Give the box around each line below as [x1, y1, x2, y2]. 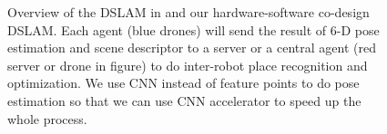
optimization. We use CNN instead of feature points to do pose [7, 73, 360, 92]
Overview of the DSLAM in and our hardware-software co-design [7, 3, 370, 21]
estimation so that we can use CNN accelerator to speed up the [7, 91, 362, 110]
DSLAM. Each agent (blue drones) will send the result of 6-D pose [7, 20, 380, 39]
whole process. [7, 109, 87, 128]
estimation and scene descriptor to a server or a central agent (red [7, 38, 376, 57]
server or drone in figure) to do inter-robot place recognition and [7, 55, 368, 74]
